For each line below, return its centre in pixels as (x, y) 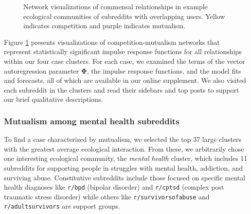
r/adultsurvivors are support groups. (62, 206)
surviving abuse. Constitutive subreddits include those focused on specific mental (125, 177)
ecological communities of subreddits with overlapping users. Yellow (124, 16)
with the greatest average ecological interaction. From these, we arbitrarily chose (124, 148)
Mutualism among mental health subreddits (92, 121)
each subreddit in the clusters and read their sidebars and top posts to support (122, 89)
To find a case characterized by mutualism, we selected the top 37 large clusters (123, 139)
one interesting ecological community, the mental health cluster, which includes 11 (126, 158)
